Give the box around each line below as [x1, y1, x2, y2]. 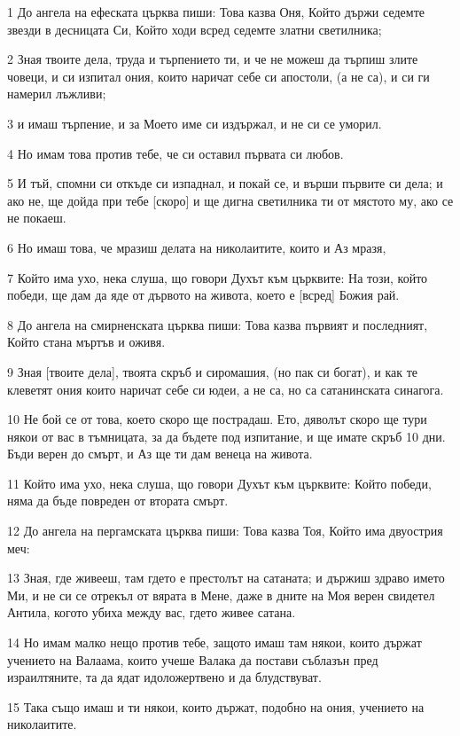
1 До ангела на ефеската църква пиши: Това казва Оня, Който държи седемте [7, 3, 425, 20]
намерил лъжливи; [7, 84, 106, 103]
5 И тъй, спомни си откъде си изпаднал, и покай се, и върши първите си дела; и [7, 174, 443, 192]
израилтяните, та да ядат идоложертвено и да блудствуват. [7, 668, 322, 686]
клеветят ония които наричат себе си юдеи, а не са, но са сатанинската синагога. [7, 380, 444, 398]
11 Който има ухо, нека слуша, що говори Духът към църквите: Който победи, [7, 474, 432, 492]
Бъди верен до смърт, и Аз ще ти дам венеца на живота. [7, 444, 313, 463]
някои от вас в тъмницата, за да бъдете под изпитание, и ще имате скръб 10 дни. [7, 427, 446, 445]
